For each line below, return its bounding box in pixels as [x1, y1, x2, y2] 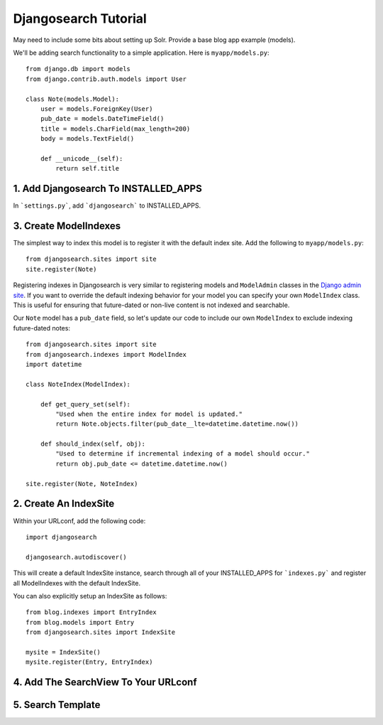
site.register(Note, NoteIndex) [26, 480, 138, 488]
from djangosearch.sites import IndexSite [26, 628, 176, 636]
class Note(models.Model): [26, 95, 120, 103]
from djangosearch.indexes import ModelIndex [26, 350, 187, 358]
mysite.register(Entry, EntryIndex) [26, 658, 153, 666]
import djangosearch [26, 533, 97, 541]
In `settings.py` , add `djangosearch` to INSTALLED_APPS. [13, 201, 201, 210]
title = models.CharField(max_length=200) [40, 124, 191, 133]
